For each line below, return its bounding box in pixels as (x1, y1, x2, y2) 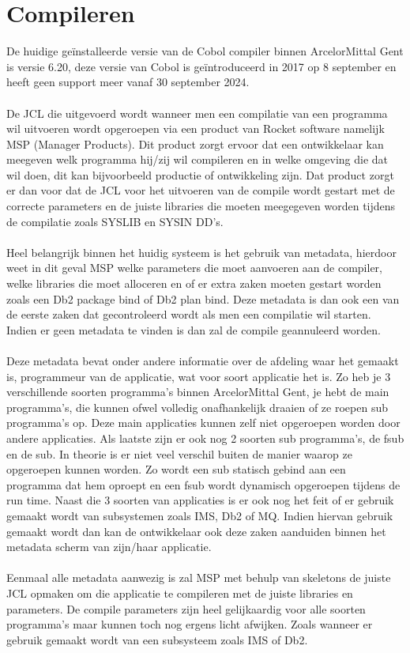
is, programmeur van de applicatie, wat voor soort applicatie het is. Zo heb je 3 (6, 368, 391, 384)
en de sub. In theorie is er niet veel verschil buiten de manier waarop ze (6, 445, 352, 462)
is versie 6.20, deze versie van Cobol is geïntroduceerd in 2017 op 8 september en (6, 58, 397, 74)
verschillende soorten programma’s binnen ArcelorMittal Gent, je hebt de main (6, 383, 389, 400)
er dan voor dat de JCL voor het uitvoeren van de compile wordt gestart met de (6, 182, 395, 198)
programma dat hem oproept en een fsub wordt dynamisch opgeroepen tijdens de (6, 476, 401, 493)
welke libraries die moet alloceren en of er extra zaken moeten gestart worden (6, 275, 382, 292)
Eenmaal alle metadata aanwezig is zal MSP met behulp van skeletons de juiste (6, 569, 391, 586)
